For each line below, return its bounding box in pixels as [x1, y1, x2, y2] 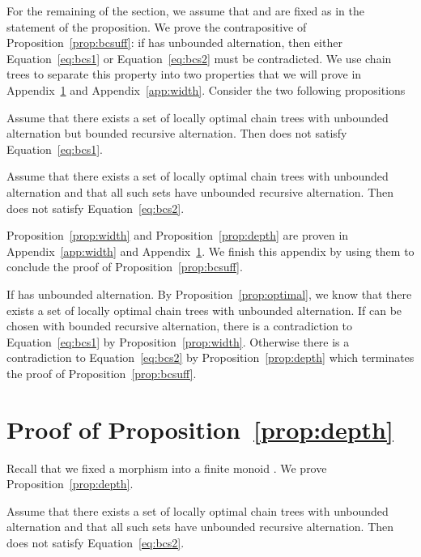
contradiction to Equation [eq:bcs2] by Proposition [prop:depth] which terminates [6, 349, 415, 366]
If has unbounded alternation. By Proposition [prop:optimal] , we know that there [6, 285, 412, 302]
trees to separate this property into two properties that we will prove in [6, 66, 362, 83]
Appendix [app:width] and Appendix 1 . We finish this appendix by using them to [6, 242, 415, 259]
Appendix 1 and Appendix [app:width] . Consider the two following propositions [6, 81, 406, 98]
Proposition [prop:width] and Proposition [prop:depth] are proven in [6, 227, 349, 244]
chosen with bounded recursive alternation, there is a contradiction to [6, 317, 353, 334]
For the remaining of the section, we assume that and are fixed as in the [6, 2, 364, 19]
